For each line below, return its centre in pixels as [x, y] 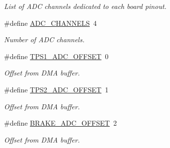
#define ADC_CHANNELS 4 [51, 23]
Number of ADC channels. [44, 39]
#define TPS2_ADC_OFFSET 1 [56, 89]
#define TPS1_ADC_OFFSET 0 [56, 56]
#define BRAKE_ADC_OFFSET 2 [61, 123]
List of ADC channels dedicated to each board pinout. [85, 6]
